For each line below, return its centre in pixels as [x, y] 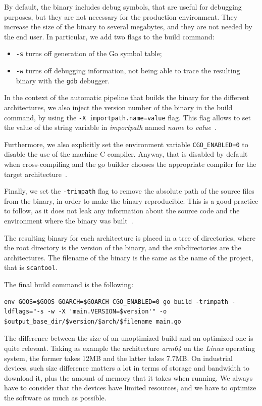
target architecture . [36, 174]
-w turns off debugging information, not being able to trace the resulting [128, 71]
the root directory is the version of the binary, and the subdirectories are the [123, 247]
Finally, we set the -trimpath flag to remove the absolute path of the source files [129, 191]
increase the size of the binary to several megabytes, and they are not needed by [128, 27]
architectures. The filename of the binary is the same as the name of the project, [129, 257]
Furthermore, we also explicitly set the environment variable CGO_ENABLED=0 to [126, 144]
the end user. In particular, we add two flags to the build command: [109, 36]
